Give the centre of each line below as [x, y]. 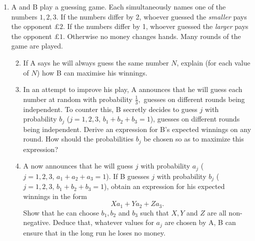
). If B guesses [128, 176]
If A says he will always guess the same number [96, 62]
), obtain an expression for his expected [164, 186]
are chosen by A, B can [200, 222]
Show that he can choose [61, 212]
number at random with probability [78, 99]
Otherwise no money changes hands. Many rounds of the [154, 36]
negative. [37, 222]
